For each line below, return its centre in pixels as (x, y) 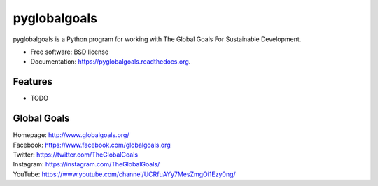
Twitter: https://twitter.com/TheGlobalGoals (76, 155)
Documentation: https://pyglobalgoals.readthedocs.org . (111, 62)
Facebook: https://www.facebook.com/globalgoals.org (92, 145)
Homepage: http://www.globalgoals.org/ (71, 135)
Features (33, 81)
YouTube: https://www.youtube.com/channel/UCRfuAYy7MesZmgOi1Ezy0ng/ (124, 174)
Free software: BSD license (69, 52)
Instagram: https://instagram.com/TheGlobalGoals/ (86, 164)
